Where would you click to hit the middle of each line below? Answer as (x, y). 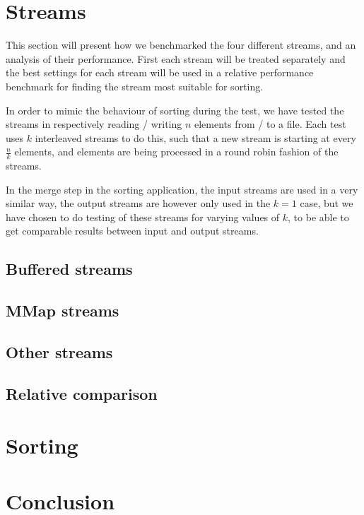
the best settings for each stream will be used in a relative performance (160, 72)
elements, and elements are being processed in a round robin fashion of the (176, 152)
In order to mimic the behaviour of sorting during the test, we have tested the (175, 110)
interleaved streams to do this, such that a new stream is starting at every (195, 137)
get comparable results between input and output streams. (132, 231)
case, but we (327, 203)
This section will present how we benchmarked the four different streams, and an (181, 45)
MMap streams (63, 310)
